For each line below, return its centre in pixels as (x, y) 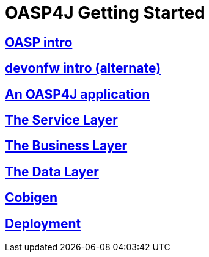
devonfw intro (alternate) (83, 68)
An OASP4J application (78, 94)
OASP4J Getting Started (105, 13)
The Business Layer (66, 146)
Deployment (43, 223)
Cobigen (31, 198)
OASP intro (39, 42)
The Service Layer (61, 120)
